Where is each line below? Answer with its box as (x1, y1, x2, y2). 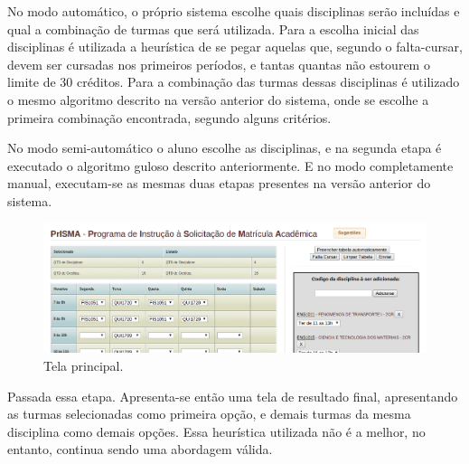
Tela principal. (43, 355, 124, 374)
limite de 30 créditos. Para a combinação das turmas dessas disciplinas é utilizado (7, 72, 460, 91)
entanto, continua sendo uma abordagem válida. (7, 440, 273, 459)
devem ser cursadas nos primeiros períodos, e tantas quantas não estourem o (7, 54, 430, 73)
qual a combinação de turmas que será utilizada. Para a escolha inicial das (7, 19, 419, 38)
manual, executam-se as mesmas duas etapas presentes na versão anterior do (7, 174, 431, 193)
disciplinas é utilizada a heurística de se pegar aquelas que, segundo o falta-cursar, (7, 37, 463, 56)
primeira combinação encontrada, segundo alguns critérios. (7, 108, 332, 127)
